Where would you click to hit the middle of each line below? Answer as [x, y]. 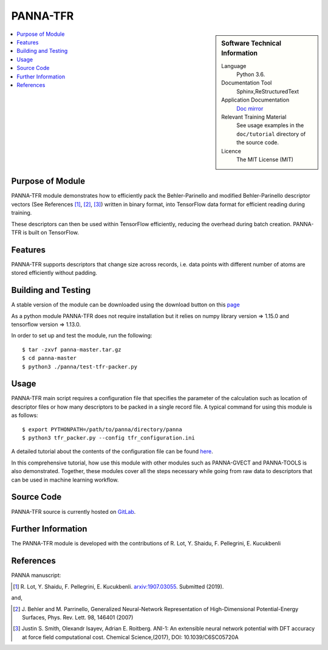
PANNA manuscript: [36, 575]
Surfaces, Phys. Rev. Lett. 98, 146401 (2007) [78, 617]
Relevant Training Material [254, 117]
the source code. [258, 142]
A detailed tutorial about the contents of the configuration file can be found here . [112, 451]
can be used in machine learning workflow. [65, 480]
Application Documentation [255, 100]
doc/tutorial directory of [271, 134]
